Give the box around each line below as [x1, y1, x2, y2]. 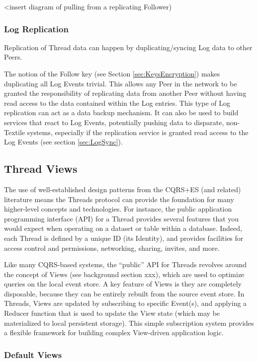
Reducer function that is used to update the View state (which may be [4, 308, 220, 318]
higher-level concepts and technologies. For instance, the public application [4, 204, 232, 214]
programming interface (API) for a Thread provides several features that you [4, 213, 239, 223]
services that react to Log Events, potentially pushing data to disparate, [4, 117, 224, 127]
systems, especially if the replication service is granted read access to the [27, 127, 249, 137]
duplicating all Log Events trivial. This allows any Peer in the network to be [4, 78, 237, 88]
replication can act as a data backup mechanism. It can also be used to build [4, 107, 239, 118]
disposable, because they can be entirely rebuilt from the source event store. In [4, 288, 245, 298]
